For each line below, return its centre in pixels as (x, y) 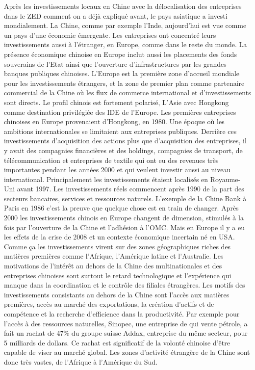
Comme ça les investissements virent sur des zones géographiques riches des (117, 246)
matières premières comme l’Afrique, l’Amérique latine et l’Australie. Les (114, 256)
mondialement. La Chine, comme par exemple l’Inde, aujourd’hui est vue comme (125, 25)
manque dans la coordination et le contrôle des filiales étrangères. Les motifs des (125, 285)
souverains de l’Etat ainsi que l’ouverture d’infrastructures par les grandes (115, 64)
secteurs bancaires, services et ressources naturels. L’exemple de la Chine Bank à (125, 198)
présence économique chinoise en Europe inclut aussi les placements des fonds (120, 54)
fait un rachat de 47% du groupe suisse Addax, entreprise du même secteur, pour (126, 333)
